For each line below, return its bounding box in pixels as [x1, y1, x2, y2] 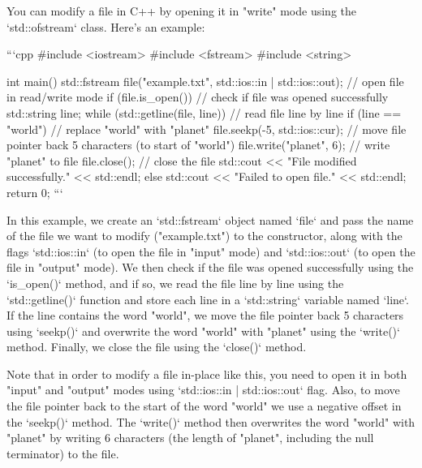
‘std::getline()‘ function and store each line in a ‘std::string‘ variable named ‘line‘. [6, 290, 409, 307]
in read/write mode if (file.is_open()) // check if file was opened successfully [6, 88, 389, 105]
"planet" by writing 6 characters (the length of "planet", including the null [6, 429, 374, 446]
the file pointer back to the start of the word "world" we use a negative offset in [6, 397, 402, 414]
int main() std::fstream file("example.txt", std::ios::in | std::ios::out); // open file [6, 72, 404, 89]
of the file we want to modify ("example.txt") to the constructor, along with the [6, 227, 403, 244]
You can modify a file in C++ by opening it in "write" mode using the [6, 2, 357, 19]
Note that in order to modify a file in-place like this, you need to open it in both [6, 365, 407, 382]
